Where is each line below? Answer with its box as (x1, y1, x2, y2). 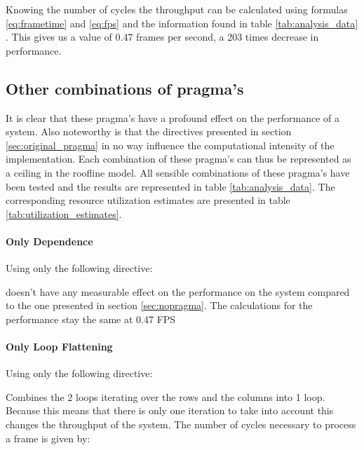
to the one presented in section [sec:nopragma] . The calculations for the (6, 298, 313, 313)
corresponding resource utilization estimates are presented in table (6, 193, 290, 207)
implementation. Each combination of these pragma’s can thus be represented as (6, 151, 351, 166)
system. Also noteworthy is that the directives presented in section (6, 124, 292, 139)
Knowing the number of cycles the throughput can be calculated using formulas (6, 2, 348, 16)
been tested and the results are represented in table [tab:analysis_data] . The (6, 179, 335, 193)
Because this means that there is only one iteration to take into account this (6, 403, 334, 418)
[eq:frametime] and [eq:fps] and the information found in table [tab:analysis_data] (6, 15, 358, 30)
